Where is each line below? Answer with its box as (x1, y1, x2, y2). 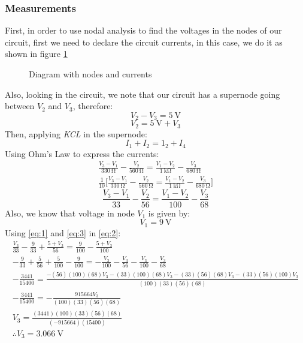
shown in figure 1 (5, 47, 68, 60)
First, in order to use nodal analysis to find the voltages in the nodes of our (5, 24, 282, 37)
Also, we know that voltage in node (5, 206, 135, 219)
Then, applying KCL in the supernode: (5, 127, 147, 140)
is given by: (148, 206, 190, 219)
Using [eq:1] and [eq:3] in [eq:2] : (5, 226, 121, 239)
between (5, 100, 35, 112)
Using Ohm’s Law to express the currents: (5, 147, 159, 160)
